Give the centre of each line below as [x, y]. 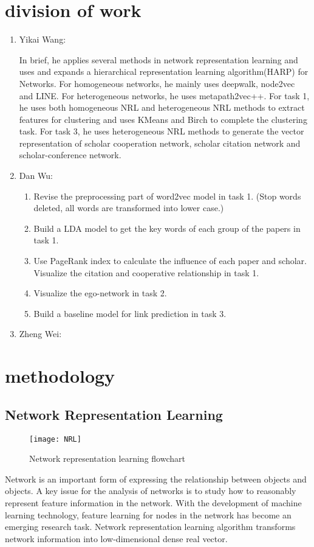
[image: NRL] [55, 439]
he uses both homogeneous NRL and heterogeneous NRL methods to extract [162, 107]
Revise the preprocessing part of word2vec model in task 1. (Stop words [167, 196]
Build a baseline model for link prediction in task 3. [130, 313]
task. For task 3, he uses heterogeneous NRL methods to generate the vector [162, 131]
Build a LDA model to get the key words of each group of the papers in [167, 228]
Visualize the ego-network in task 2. [100, 293]
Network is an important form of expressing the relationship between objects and [156, 479]
